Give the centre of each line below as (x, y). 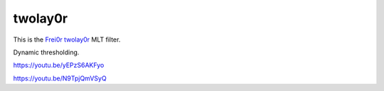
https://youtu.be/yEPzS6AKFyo (59, 65)
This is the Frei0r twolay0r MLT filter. (67, 40)
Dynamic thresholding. (46, 52)
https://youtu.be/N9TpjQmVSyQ (60, 78)
